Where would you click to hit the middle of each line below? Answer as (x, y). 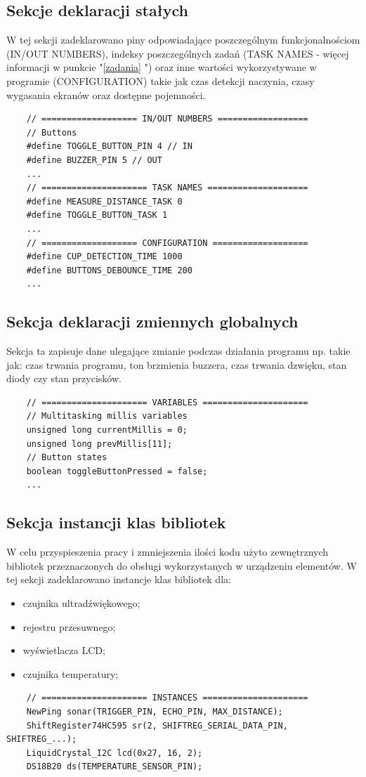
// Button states (67, 458)
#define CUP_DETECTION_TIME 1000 (104, 257)
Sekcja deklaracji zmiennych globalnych (152, 321)
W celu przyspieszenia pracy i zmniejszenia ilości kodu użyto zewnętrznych (168, 552)
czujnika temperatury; (71, 673)
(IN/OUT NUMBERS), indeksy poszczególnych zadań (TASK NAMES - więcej (178, 53)
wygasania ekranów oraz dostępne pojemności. (106, 94)
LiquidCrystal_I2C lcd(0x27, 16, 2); (115, 753)
